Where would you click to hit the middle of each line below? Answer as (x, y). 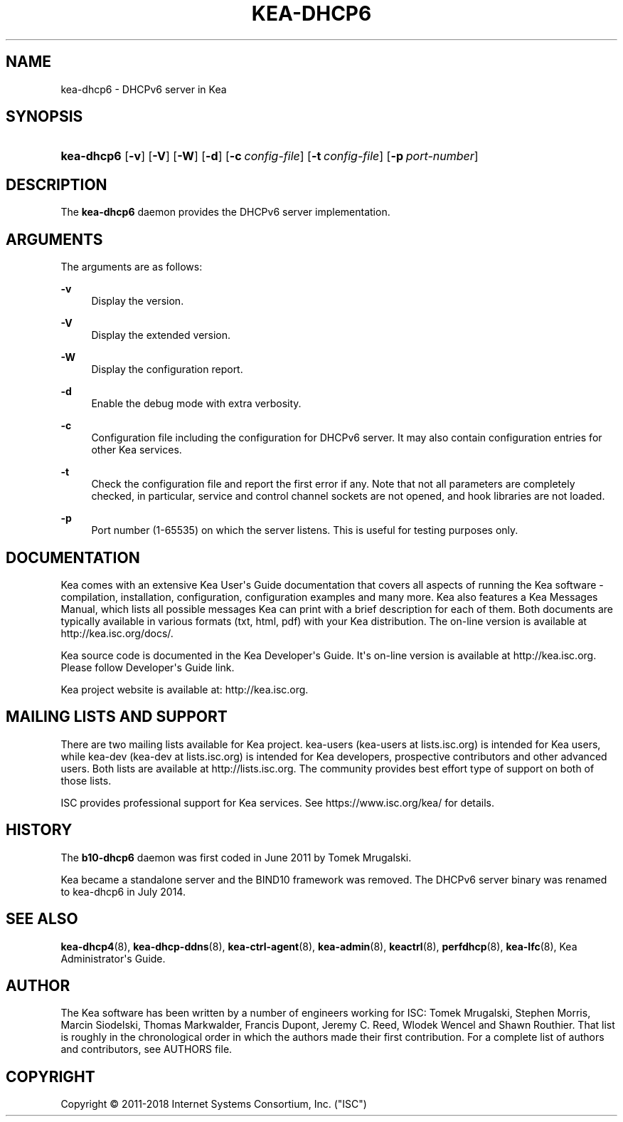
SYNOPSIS (44, 117)
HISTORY (39, 830)
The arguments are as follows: (132, 267)
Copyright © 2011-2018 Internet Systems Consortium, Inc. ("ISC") (214, 1104)
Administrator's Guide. (113, 958)
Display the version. (138, 301)
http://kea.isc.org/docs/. (117, 633)
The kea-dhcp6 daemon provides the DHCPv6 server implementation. (225, 212)
